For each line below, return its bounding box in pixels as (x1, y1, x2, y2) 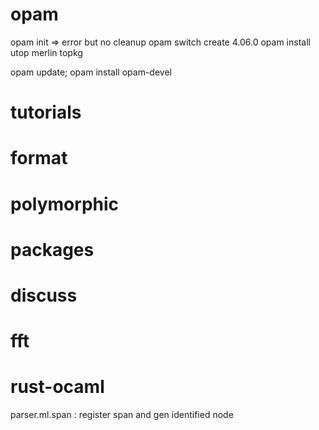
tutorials (10, 101, 82, 124)
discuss (10, 284, 78, 307)
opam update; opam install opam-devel (10, 66, 172, 78)
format (10, 147, 68, 170)
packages (10, 238, 95, 261)
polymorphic (10, 193, 120, 215)
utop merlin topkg (10, 46, 83, 58)
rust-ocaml (10, 376, 105, 398)
